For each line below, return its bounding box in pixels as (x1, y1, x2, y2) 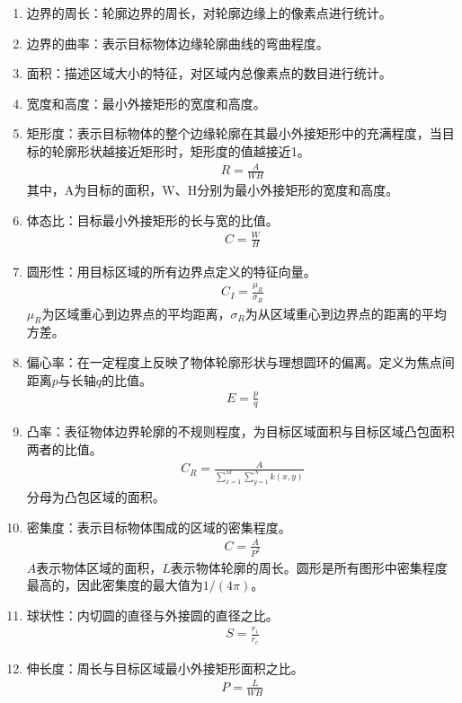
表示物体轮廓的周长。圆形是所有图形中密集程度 (170, 558, 448, 576)
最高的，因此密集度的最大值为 (26, 576, 203, 594)
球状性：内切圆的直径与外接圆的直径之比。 (26, 605, 279, 624)
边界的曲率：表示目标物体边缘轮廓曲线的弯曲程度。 (26, 33, 329, 52)
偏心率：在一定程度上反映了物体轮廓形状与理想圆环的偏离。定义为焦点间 (26, 353, 455, 372)
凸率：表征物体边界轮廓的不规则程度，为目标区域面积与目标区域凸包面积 (26, 422, 455, 441)
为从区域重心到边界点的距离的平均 (244, 303, 447, 322)
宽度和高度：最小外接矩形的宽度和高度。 (26, 93, 266, 112)
